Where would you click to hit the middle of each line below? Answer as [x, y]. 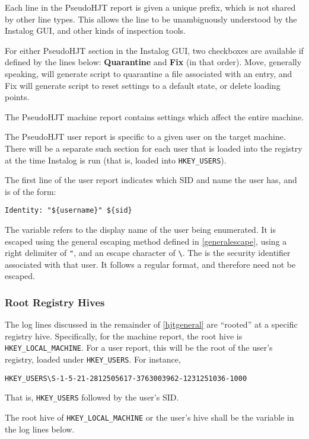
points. [17, 97]
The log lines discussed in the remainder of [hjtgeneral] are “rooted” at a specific [151, 324]
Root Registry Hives [55, 302]
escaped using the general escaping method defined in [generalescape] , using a [146, 241]
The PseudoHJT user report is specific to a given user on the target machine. [145, 137]
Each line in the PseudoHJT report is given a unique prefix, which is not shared [150, 7]
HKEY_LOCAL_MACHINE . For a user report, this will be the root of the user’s [139, 347]
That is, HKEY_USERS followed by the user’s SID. [92, 397]
